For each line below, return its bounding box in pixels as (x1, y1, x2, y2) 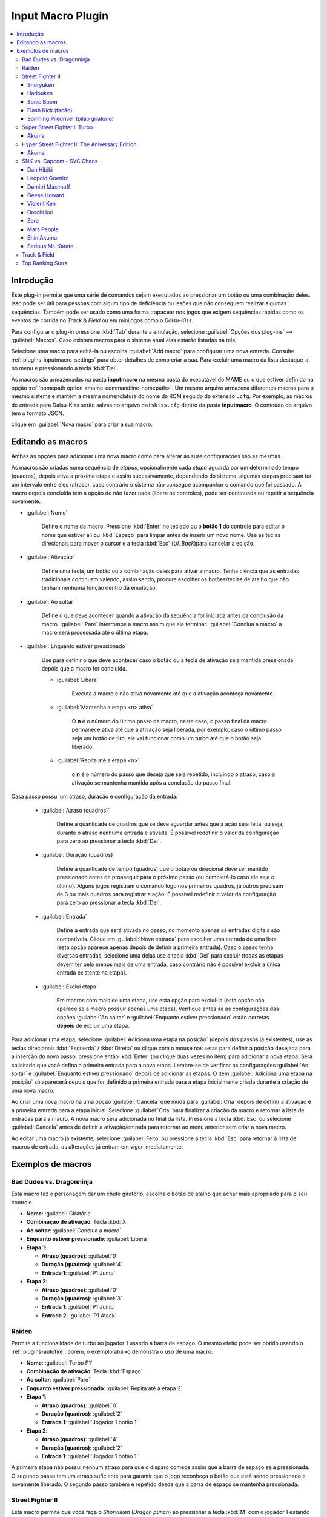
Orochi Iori (27, 208, 54, 215)
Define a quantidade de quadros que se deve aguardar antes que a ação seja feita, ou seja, (56, 820, 284, 828)
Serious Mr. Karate (27, 243, 74, 250)
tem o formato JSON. (11, 410, 64, 417)
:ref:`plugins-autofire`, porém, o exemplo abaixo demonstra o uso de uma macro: (11, 1348, 213, 1356)
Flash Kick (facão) (27, 107, 73, 114)
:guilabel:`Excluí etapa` (41, 983, 98, 990)
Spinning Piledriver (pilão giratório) (27, 115, 114, 123)
